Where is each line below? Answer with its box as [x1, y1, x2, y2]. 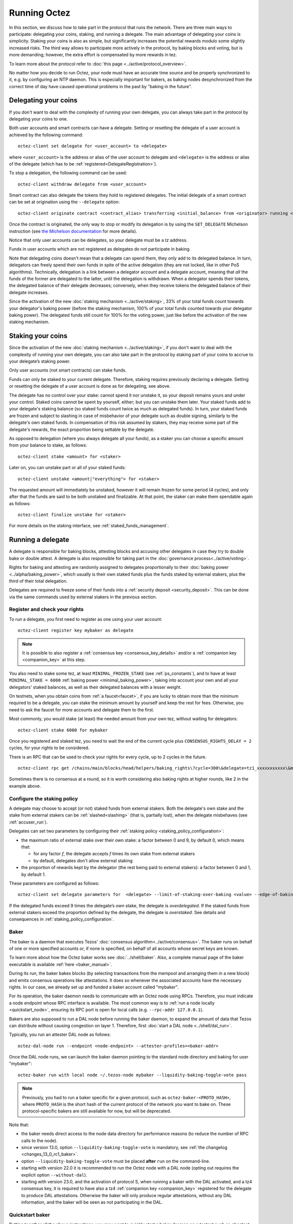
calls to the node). [21, 1137, 58, 1143]
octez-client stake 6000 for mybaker [18, 727, 108, 733]
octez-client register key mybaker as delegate [18, 628, 134, 634]
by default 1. [21, 871, 46, 877]
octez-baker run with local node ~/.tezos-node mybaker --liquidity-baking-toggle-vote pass [18, 1072, 247, 1078]
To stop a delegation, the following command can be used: [9, 170, 127, 176]
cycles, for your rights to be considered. [9, 745, 90, 751]
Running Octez [9, 7, 71, 18]
